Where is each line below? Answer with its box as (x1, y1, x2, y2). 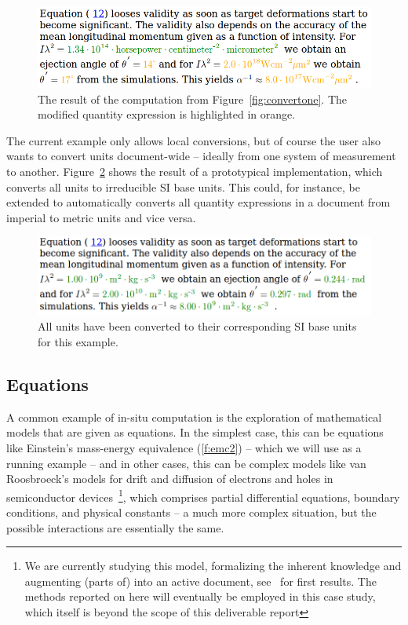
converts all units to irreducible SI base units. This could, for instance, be (6, 178, 360, 195)
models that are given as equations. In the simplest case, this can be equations (6, 424, 384, 440)
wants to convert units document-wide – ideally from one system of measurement (6, 148, 396, 164)
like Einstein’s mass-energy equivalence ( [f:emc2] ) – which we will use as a (6, 440, 362, 456)
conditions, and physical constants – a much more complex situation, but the (6, 504, 377, 521)
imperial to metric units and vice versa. (6, 209, 196, 225)
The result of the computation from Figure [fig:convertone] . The (38, 90, 348, 107)
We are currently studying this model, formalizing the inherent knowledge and (24, 557, 402, 574)
